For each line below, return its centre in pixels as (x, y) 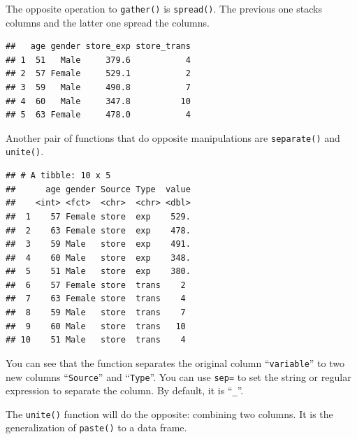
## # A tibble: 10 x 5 (58, 176)
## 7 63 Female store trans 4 (96, 299)
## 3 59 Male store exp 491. (98, 244)
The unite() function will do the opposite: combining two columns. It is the (169, 413)
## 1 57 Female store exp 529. (98, 216)
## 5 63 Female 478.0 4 (98, 115)
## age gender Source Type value (98, 189)
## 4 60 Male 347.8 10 (98, 101)
